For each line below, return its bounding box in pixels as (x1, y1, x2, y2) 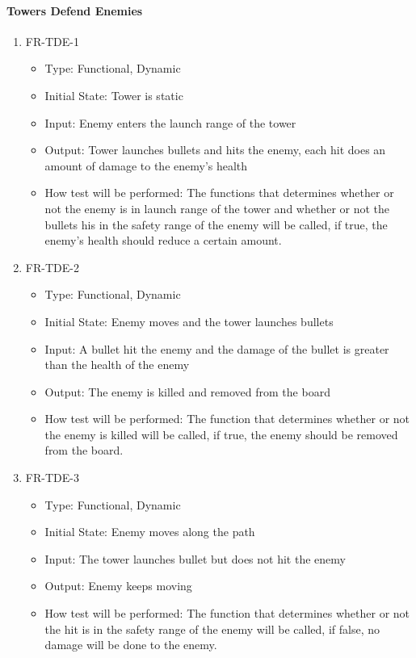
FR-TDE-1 (25, 32, 79, 49)
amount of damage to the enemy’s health (44, 157, 248, 174)
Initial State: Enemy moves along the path (44, 523, 255, 540)
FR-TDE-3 (25, 469, 79, 486)
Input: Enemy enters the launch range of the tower (44, 114, 296, 131)
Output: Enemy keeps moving (44, 577, 192, 594)
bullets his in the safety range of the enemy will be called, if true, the (44, 216, 388, 233)
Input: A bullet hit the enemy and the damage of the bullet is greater (44, 340, 389, 357)
